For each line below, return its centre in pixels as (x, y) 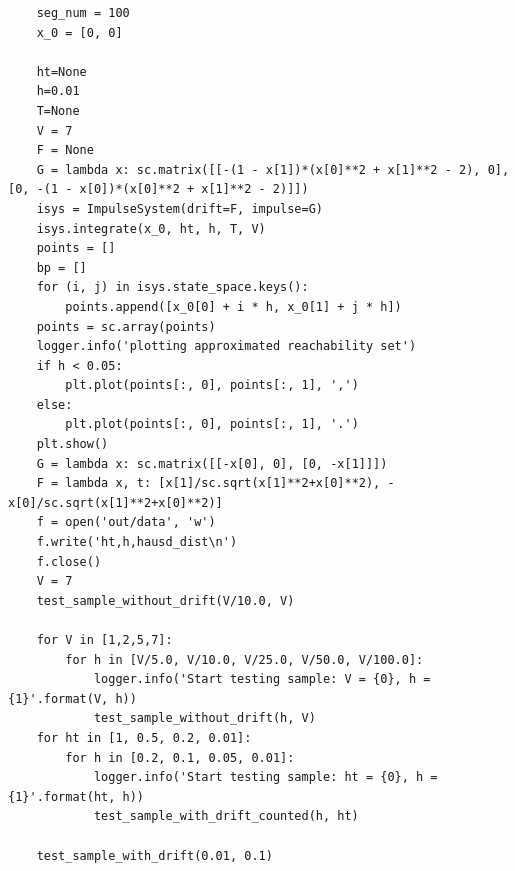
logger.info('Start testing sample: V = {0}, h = (262, 679)
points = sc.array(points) (126, 326)
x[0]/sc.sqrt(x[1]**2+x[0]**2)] (115, 502)
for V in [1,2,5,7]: (104, 640)
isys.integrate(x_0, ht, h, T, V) (151, 228)
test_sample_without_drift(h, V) (204, 718)
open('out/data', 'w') (140, 522)
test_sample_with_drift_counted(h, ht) (226, 816)
